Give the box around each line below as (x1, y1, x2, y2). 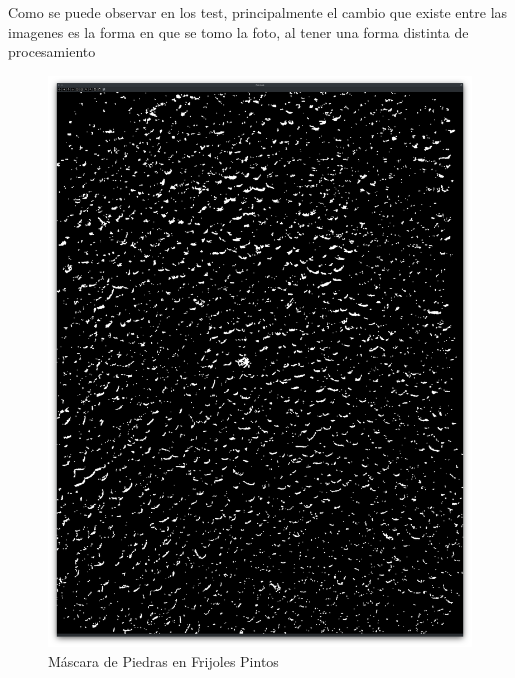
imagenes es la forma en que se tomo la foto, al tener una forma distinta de (8, 21, 469, 42)
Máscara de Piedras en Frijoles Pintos (48, 650, 279, 671)
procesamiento (8, 41, 96, 62)
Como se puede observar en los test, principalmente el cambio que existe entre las (8, 2, 508, 22)
